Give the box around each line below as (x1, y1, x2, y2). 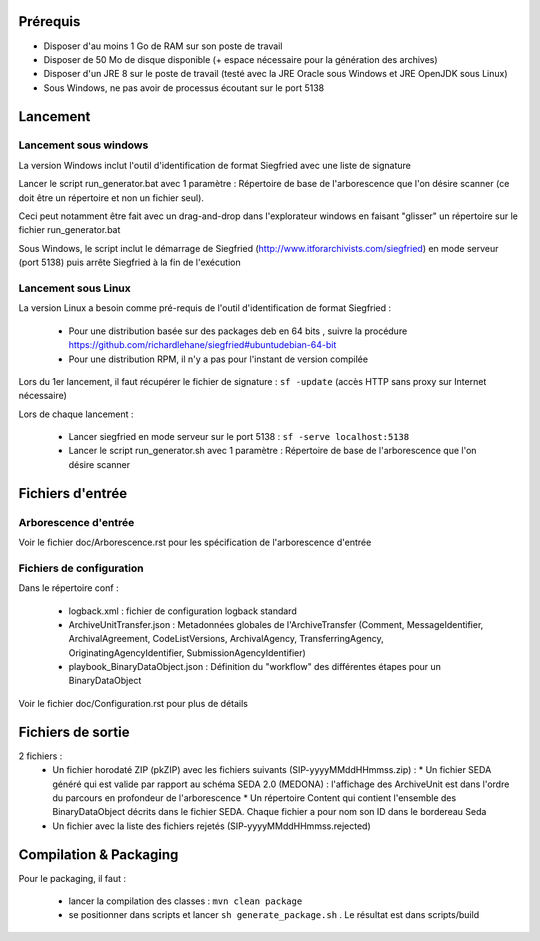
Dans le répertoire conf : (18, 582, 119, 594)
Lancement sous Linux (18, 281, 131, 295)
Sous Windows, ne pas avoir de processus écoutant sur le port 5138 (43, 81, 325, 94)
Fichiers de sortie (18, 723, 130, 740)
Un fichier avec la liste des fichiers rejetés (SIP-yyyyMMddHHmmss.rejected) (52, 820, 371, 832)
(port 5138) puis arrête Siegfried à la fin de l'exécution (18, 256, 241, 269)
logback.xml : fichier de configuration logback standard (68, 605, 297, 617)
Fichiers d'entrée (18, 485, 128, 502)
